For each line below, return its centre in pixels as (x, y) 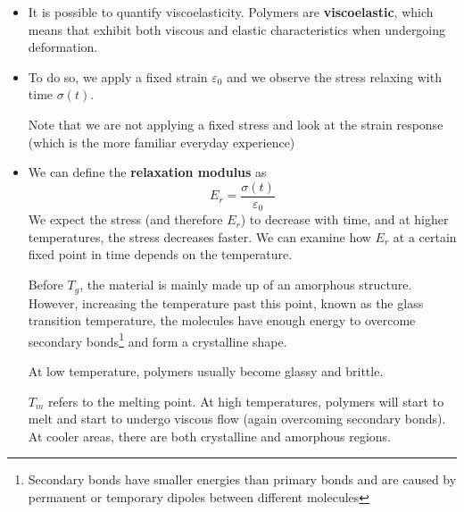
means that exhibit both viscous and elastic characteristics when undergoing (237, 29)
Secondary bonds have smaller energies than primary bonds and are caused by (242, 479)
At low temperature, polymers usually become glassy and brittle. (206, 370)
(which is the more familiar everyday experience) (162, 142)
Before (46, 285)
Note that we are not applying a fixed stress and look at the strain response (236, 124)
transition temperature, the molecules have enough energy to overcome (222, 320)
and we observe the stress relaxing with (334, 76)
